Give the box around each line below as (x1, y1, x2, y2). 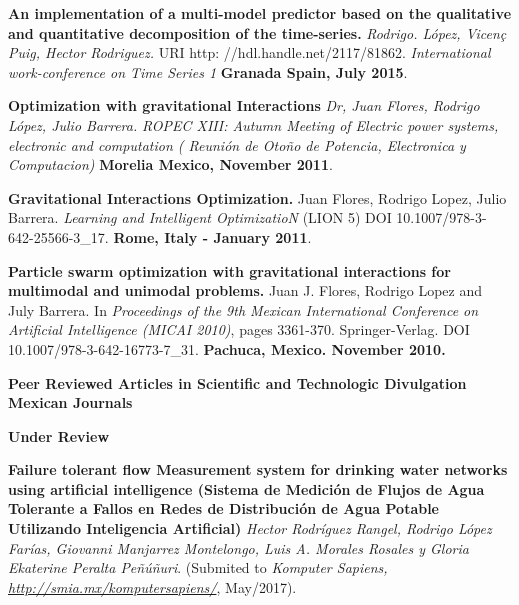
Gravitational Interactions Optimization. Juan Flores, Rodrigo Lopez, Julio (8, 187, 507, 208)
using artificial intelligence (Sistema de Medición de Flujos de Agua (8, 478, 485, 499)
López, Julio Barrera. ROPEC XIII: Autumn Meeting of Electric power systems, (8, 114, 499, 135)
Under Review (8, 425, 110, 446)
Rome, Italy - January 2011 (113, 226, 308, 247)
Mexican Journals (8, 392, 133, 413)
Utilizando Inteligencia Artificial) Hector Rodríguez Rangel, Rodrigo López (8, 518, 492, 539)
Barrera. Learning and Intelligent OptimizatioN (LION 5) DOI (8, 207, 392, 228)
